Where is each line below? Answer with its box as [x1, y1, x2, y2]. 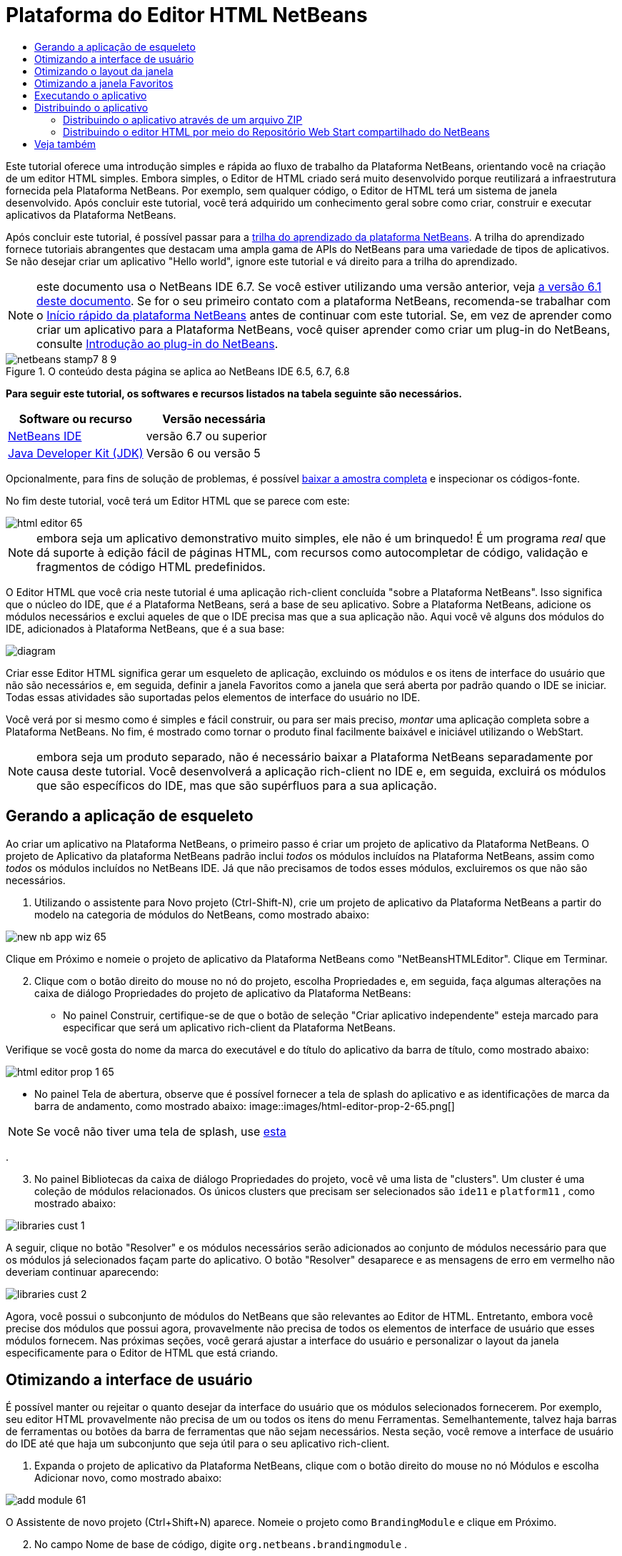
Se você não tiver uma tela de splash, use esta [36, 1124, 286, 1139]
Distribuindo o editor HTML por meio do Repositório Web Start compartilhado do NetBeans [63, 125, 490, 138]
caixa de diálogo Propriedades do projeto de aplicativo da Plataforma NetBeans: [34, 986, 411, 999]
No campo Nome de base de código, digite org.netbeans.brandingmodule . [34, 1538, 408, 1551]
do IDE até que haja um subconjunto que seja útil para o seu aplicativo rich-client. [6, 1437, 390, 1450]
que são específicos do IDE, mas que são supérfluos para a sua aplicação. [36, 778, 437, 793]
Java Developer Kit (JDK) [8, 445, 144, 460]
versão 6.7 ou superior [146, 428, 267, 443]
